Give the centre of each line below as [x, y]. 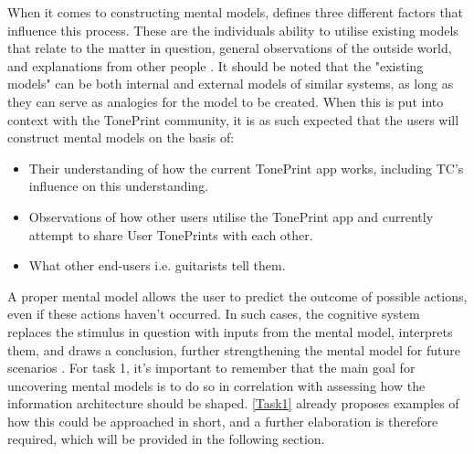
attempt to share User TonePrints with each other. [171, 234]
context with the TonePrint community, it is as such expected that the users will [233, 119]
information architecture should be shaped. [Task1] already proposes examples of [233, 403]
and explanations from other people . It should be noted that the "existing [216, 65]
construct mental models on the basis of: [121, 137]
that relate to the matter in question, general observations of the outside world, [230, 48]
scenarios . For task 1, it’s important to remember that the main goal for [211, 368]
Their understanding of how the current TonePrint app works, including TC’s [246, 168]
